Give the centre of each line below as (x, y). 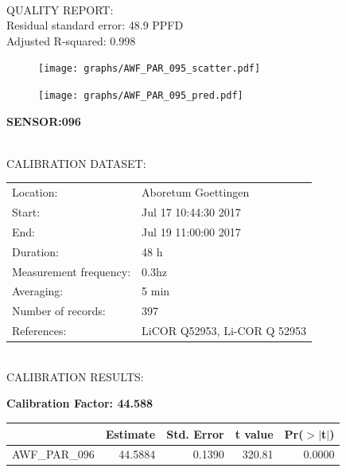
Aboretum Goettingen (196, 192)
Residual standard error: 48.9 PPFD (95, 25)
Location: (35, 192)
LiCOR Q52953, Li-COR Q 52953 (224, 331)
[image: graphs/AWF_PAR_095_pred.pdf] (141, 96)
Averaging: (38, 291)
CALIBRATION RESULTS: (75, 376)
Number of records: (59, 311)
